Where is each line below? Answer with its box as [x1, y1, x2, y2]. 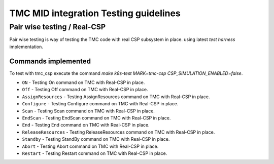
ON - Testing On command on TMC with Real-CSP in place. [22, 79, 145, 86]
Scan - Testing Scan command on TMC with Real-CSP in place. [22, 108, 155, 114]
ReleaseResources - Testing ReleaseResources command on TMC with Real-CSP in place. [22, 129, 215, 135]
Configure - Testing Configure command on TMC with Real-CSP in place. [22, 101, 179, 107]
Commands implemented [9, 57, 91, 65]
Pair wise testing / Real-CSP [9, 22, 106, 31]
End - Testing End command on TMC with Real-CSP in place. [22, 122, 150, 128]
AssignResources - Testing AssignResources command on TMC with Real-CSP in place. [22, 94, 210, 100]
